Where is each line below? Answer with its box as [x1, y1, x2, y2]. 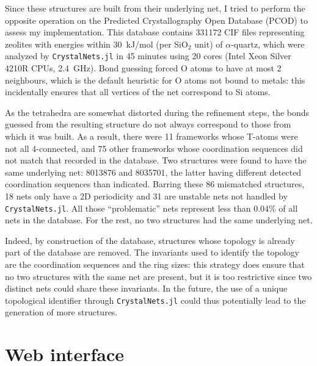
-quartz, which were [231, 37, 305, 50]
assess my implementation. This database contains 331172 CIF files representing [5, 26, 305, 38]
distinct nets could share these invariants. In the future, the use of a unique [5, 282, 288, 295]
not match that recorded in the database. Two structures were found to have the [5, 154, 307, 167]
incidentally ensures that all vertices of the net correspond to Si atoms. [5, 85, 271, 98]
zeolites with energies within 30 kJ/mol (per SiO [5, 37, 188, 50]
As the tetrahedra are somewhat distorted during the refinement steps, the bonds [5, 106, 310, 118]
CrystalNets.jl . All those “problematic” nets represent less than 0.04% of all [5, 201, 298, 214]
